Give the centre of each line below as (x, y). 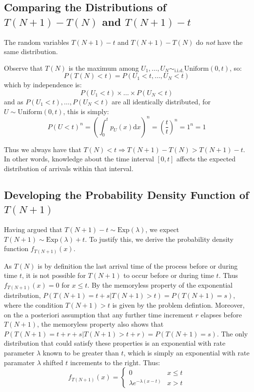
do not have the (219, 42)
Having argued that (33, 229)
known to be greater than (81, 353)
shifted (53, 362)
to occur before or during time (169, 275)
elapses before (221, 314)
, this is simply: (86, 111)
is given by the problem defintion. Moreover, (178, 305)
